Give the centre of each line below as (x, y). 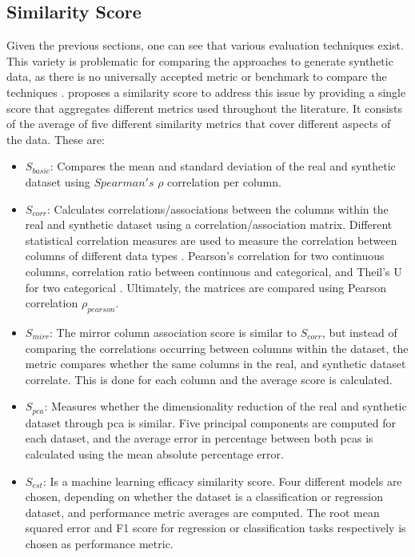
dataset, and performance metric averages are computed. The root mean (202, 512)
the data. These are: (56, 139)
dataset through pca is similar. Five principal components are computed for (210, 422)
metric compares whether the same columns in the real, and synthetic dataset (215, 364)
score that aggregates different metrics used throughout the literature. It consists (205, 108)
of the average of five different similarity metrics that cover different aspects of (199, 124)
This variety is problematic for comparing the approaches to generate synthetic (200, 60)
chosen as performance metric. (99, 543)
